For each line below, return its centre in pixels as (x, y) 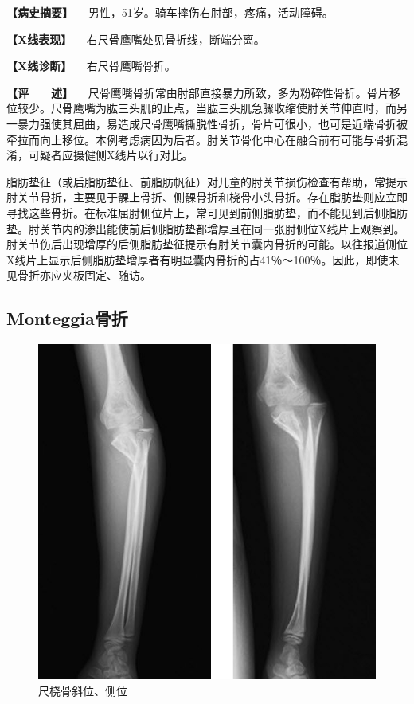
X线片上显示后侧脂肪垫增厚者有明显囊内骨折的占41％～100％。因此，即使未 (203, 259)
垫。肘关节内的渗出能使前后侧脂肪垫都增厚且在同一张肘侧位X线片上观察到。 (206, 228)
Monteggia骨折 (67, 318)
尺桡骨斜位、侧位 (83, 690)
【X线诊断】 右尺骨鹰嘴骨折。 (91, 66)
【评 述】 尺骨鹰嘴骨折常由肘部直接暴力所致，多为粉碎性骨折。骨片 (198, 92)
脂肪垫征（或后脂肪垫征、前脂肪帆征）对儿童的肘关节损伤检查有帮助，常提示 (207, 181)
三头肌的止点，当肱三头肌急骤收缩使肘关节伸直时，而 (257, 108)
